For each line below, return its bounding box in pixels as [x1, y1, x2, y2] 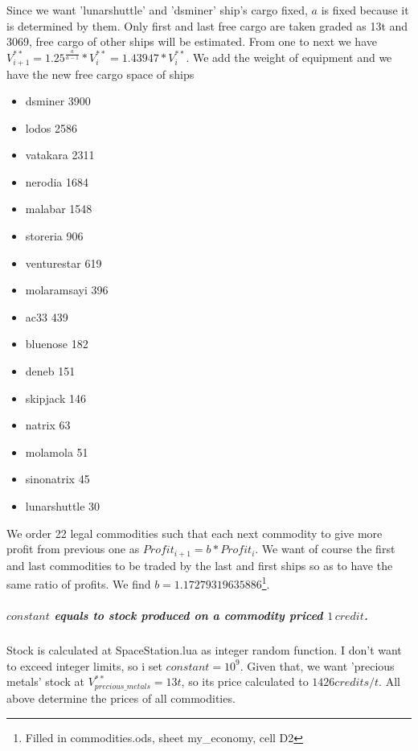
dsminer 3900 [25, 92, 91, 109]
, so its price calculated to [181, 673, 309, 690]
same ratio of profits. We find [6, 575, 151, 592]
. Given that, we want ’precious [240, 657, 395, 674]
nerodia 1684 [25, 173, 89, 190]
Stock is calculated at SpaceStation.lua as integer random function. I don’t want [6, 642, 402, 659]
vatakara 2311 [25, 146, 95, 163]
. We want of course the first [255, 540, 395, 557]
